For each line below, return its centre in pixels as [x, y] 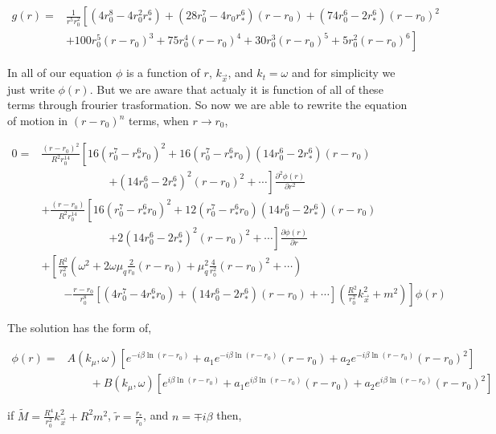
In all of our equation [60, 73]
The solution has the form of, [80, 327]
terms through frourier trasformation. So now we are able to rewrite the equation [207, 105]
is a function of [163, 73]
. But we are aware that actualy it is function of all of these [236, 89]
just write [31, 89]
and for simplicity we [343, 73]
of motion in [38, 120]
